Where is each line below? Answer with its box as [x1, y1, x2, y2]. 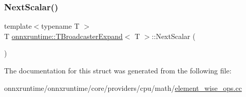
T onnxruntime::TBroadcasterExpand [4, 30, 123, 41]
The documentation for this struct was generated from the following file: [4, 65, 232, 75]
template [4, 21, 32, 31]
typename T [41, 21, 80, 31]
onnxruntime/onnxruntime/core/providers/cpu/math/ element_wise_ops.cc [4, 82, 242, 93]
